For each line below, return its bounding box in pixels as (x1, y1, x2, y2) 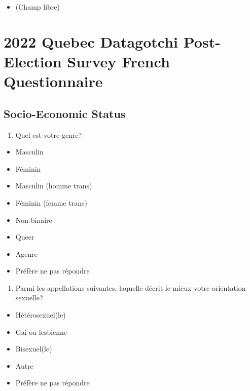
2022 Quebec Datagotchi (4, 31, 178, 52)
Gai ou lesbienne (15, 326, 67, 337)
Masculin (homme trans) (15, 180, 92, 191)
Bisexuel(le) (15, 343, 52, 354)
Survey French (67, 51, 170, 71)
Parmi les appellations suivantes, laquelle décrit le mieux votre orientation (15, 282, 246, 293)
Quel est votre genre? (15, 129, 82, 140)
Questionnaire (4, 71, 103, 92)
